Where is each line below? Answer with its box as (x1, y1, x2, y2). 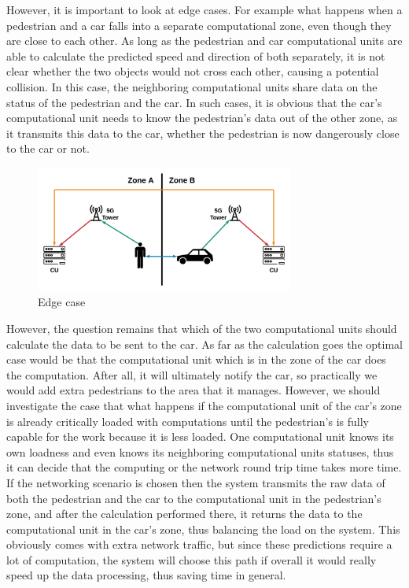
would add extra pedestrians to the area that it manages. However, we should (6, 382, 381, 398)
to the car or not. (6, 140, 90, 157)
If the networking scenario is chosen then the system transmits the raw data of (6, 474, 385, 490)
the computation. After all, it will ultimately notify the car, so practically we (6, 366, 378, 383)
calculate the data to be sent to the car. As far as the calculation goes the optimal (6, 335, 403, 352)
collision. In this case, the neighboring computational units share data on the (6, 78, 378, 94)
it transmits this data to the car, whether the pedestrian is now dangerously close (6, 124, 400, 141)
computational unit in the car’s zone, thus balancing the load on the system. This (6, 520, 400, 537)
